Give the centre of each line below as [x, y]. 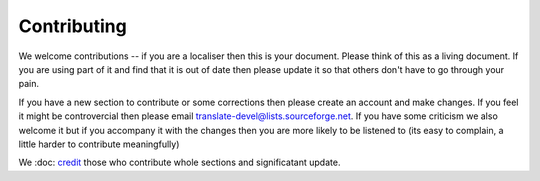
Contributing [72, 26]
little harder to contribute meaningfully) [99, 144]
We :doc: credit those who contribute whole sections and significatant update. [179, 162]
